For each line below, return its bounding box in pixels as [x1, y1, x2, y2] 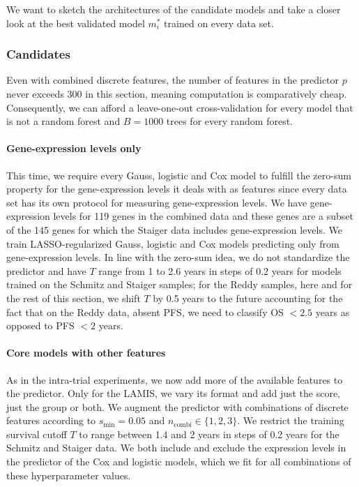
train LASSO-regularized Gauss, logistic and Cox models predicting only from [6, 236, 339, 250]
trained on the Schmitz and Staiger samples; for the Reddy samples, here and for [6, 277, 353, 292]
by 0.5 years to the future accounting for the [153, 290, 343, 305]
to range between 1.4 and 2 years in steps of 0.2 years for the [79, 426, 339, 441]
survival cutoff [6, 426, 67, 441]
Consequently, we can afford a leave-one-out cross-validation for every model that [6, 100, 353, 114]
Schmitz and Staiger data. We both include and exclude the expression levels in [6, 440, 346, 455]
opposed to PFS [6, 318, 75, 333]
